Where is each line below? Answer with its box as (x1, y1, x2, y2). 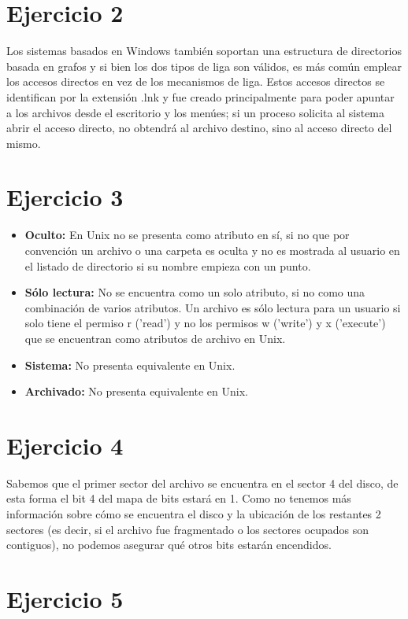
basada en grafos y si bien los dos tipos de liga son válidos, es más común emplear (6, 57, 402, 74)
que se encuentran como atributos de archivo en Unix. (24, 330, 286, 346)
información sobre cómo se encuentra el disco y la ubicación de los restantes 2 (6, 506, 381, 522)
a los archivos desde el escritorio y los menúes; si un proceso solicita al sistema (6, 104, 385, 120)
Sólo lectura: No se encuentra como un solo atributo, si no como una (24, 284, 365, 300)
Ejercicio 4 (6, 429, 124, 461)
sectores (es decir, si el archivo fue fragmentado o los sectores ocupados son (6, 521, 369, 537)
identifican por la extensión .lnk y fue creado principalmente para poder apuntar (6, 88, 395, 105)
